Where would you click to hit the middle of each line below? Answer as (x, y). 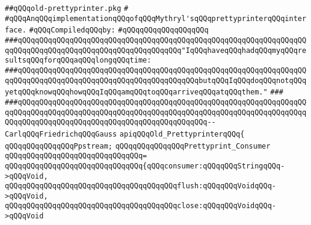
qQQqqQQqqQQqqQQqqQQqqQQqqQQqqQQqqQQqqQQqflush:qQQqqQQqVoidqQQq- (141, 186)
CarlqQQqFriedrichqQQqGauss (61, 134)
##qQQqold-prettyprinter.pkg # (67, 8)
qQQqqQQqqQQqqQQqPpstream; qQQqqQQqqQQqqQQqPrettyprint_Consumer (138, 146)
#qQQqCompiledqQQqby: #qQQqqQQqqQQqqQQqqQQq (119, 30)
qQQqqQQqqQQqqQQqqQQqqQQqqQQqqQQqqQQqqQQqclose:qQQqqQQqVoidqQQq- (141, 206)
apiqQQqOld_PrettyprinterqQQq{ (182, 134)
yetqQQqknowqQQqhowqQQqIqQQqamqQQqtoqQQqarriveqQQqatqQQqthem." (136, 92)
